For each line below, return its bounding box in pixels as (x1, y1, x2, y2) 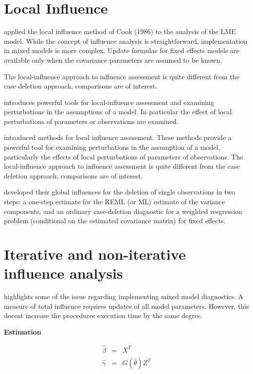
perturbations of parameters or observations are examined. (4, 116, 179, 126)
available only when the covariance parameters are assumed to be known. (4, 54, 222, 65)
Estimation (4, 326, 41, 337)
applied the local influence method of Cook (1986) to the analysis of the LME (4, 26, 236, 36)
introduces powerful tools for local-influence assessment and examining (4, 97, 214, 107)
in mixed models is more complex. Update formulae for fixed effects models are (4, 45, 239, 55)
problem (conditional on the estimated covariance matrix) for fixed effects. (4, 215, 226, 226)
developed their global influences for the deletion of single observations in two (4, 187, 235, 197)
